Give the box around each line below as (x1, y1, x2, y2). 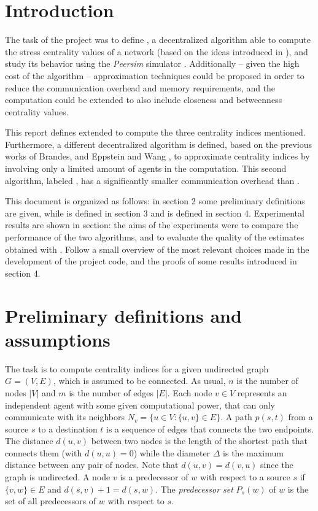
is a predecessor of (120, 471, 188, 483)
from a (288, 410, 313, 423)
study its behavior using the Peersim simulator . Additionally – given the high (5, 57, 300, 70)
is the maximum (223, 446, 284, 459)
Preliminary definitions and (5, 302, 242, 328)
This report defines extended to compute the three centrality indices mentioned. (5, 126, 306, 139)
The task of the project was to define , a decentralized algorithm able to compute (5, 33, 311, 46)
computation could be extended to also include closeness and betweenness (5, 93, 282, 106)
